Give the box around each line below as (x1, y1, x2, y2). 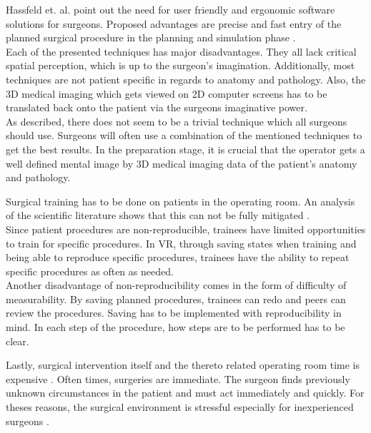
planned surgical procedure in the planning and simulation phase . (6, 30, 296, 45)
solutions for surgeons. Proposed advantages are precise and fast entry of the (6, 16, 342, 31)
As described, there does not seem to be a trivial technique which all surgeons (6, 113, 347, 128)
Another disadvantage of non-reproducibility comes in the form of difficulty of (6, 277, 347, 292)
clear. (6, 333, 29, 348)
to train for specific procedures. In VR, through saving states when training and (6, 235, 357, 250)
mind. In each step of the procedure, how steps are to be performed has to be (6, 320, 345, 335)
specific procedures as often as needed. (6, 263, 174, 278)
